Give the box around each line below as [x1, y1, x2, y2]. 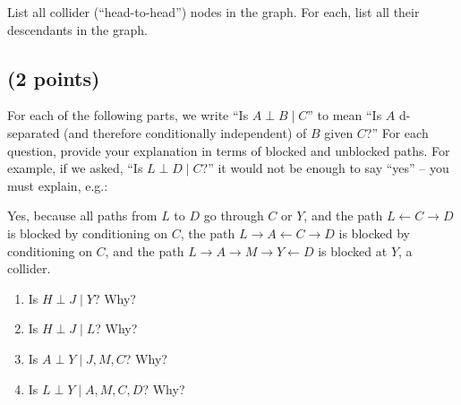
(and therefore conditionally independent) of [64, 123, 307, 142]
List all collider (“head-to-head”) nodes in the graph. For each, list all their [7, 3, 420, 21]
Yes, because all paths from [7, 206, 158, 225]
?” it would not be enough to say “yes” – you [201, 159, 449, 177]
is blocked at [318, 241, 388, 260]
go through [203, 206, 264, 225]
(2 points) [7, 64, 100, 91]
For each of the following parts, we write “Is [7, 106, 249, 125]
